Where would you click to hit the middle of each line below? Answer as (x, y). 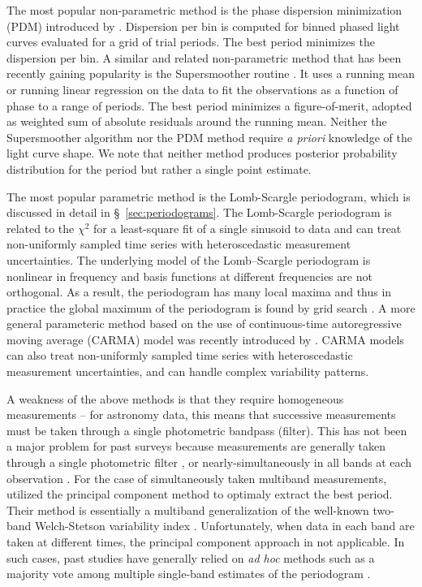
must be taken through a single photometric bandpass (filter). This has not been (207, 430)
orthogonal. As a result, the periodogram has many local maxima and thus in (199, 292)
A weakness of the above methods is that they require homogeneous (175, 398)
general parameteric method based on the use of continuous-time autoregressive (204, 324)
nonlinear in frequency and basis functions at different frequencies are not (189, 276)
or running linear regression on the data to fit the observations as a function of (202, 89)
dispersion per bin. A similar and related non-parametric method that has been (204, 57)
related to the (41, 228)
